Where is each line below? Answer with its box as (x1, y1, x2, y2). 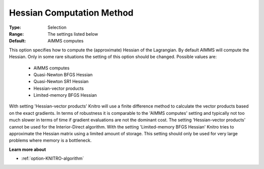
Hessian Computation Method (9, 7, 134, 18)
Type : (9, 24, 22, 30)
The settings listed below (47, 31, 98, 37)
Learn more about (9, 147, 46, 152)
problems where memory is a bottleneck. (9, 137, 92, 144)
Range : (9, 31, 24, 37)
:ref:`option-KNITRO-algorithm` (21, 155, 84, 161)
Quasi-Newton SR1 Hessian (33, 79, 89, 84)
